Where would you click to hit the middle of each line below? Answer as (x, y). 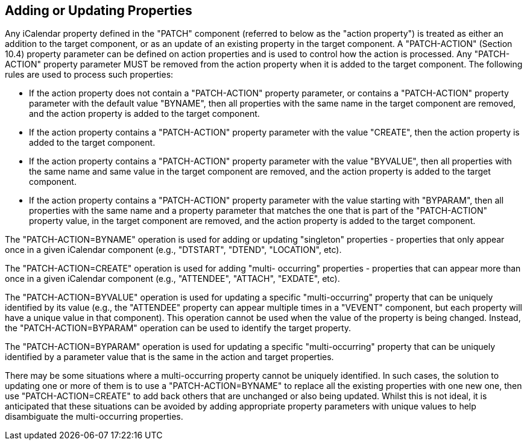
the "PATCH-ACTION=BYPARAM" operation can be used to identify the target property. (178, 328)
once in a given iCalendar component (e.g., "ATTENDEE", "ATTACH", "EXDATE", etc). (172, 279)
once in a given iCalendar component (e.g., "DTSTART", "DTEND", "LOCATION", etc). (173, 250)
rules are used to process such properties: (89, 75)
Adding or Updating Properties (99, 11)
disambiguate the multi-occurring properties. (94, 417)
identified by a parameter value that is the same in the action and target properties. (169, 357)
